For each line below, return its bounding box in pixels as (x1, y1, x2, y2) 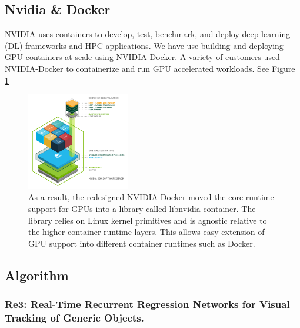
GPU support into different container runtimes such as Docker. (28, 237, 255, 249)
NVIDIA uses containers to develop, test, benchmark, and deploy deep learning (5, 28, 291, 40)
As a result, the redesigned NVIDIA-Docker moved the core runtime (28, 191, 274, 203)
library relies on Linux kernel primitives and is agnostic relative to (28, 214, 267, 226)
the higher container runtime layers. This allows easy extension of (28, 226, 265, 238)
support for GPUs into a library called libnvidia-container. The (28, 202, 256, 214)
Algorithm (5, 266, 69, 284)
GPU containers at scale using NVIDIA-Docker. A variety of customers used (5, 51, 280, 63)
